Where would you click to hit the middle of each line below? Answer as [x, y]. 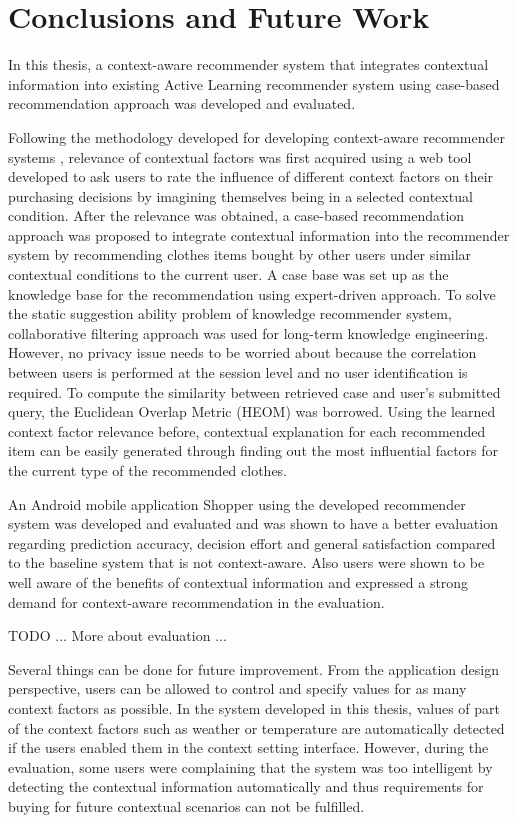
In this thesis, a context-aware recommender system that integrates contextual [248, 64]
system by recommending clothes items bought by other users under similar [240, 254]
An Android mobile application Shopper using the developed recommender [237, 503]
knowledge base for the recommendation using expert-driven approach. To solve [252, 293]
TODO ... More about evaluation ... [117, 635]
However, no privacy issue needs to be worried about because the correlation [242, 352]
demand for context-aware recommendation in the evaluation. [196, 601]
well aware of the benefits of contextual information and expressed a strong [238, 581]
